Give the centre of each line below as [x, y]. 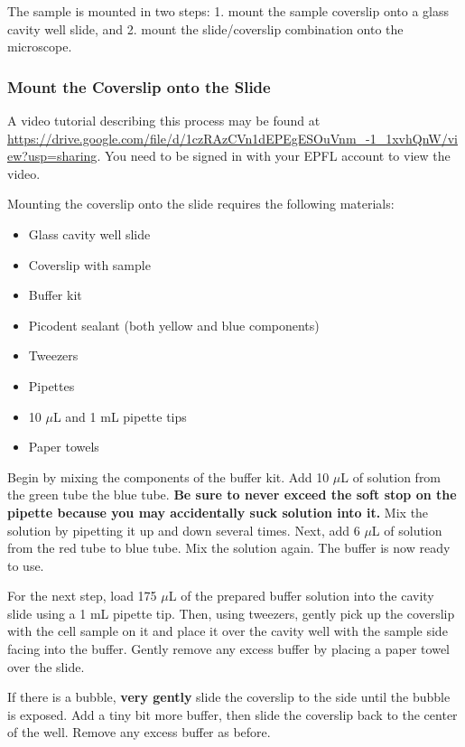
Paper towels [64, 447]
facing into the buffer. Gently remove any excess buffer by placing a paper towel [228, 649]
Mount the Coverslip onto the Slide [139, 86]
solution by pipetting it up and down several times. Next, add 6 [184, 530]
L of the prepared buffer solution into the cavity [301, 596]
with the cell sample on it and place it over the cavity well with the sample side [228, 631]
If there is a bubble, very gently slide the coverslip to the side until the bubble [229, 697]
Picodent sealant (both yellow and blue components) [174, 325]
